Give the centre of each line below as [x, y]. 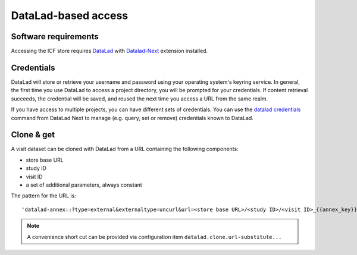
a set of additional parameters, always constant [84, 185]
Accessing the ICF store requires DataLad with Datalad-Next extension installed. [109, 51]
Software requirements [55, 37]
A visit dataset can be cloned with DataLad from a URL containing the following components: [125, 149]
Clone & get [33, 135]
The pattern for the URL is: [44, 196]
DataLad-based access [70, 15]
